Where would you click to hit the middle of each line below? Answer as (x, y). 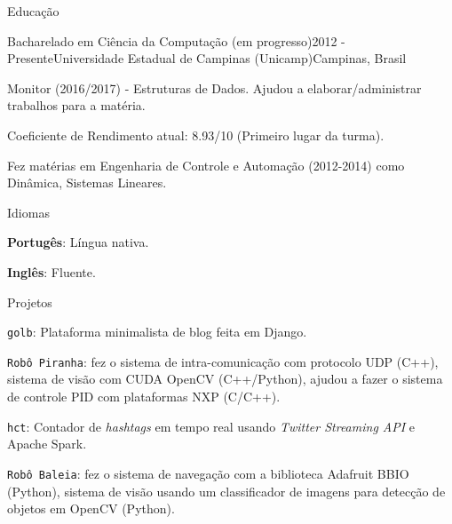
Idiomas (28, 212)
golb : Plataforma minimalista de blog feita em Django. (157, 332)
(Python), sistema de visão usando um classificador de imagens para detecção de (226, 491)
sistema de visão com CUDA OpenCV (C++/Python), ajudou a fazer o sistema (225, 379)
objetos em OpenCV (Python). (91, 508)
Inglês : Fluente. (52, 271)
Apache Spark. (47, 444)
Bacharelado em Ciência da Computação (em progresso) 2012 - (176, 40)
